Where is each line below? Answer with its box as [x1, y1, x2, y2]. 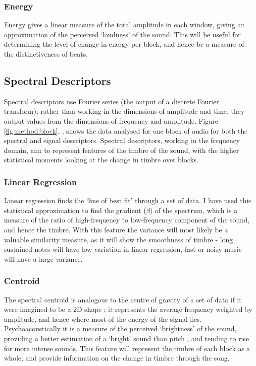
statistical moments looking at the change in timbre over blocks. [4, 154, 199, 165]
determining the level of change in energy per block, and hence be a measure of [4, 39, 245, 49]
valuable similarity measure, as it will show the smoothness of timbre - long [4, 234, 233, 244]
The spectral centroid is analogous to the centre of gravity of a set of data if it [4, 294, 242, 304]
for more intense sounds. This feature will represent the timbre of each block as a [4, 343, 250, 353]
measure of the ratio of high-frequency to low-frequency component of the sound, [4, 215, 250, 225]
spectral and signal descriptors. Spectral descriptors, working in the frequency [4, 135, 240, 146]
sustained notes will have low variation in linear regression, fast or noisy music [4, 244, 242, 254]
